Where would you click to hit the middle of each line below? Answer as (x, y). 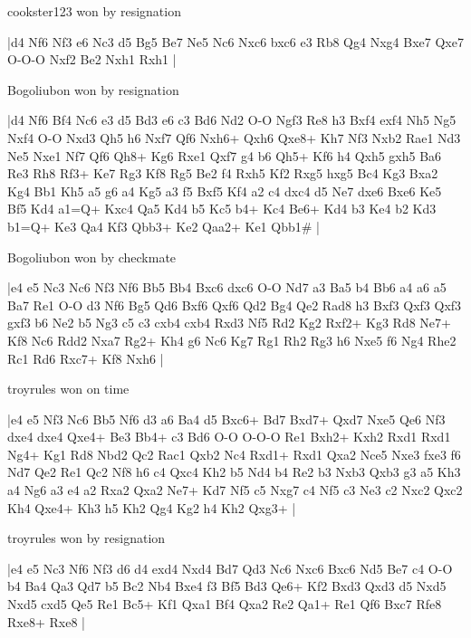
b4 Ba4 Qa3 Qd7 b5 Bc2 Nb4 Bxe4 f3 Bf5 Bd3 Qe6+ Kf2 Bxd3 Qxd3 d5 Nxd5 (227, 586)
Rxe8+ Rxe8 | (46, 621)
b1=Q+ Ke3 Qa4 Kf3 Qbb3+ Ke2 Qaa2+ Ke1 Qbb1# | (163, 226)
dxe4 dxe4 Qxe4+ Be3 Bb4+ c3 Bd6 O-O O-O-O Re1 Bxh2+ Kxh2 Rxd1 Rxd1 (229, 437)
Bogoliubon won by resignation (93, 89)
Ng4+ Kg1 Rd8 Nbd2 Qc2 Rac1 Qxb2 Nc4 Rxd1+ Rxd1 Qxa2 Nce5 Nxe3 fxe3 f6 (234, 454)
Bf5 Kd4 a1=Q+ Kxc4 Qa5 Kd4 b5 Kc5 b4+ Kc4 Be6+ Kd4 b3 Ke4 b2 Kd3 (222, 209)
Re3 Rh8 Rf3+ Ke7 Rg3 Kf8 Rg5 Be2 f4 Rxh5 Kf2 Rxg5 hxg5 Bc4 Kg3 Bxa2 (223, 173)
